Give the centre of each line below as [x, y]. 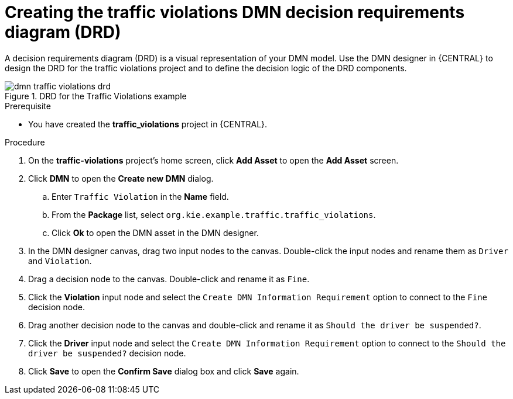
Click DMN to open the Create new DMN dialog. [121, 178]
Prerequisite [28, 106]
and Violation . [60, 261]
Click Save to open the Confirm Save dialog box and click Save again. [164, 371]
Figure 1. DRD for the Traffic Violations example [96, 96]
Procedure [25, 142]
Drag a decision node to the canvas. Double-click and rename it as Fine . [169, 279]
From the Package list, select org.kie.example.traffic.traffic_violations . [214, 214]
